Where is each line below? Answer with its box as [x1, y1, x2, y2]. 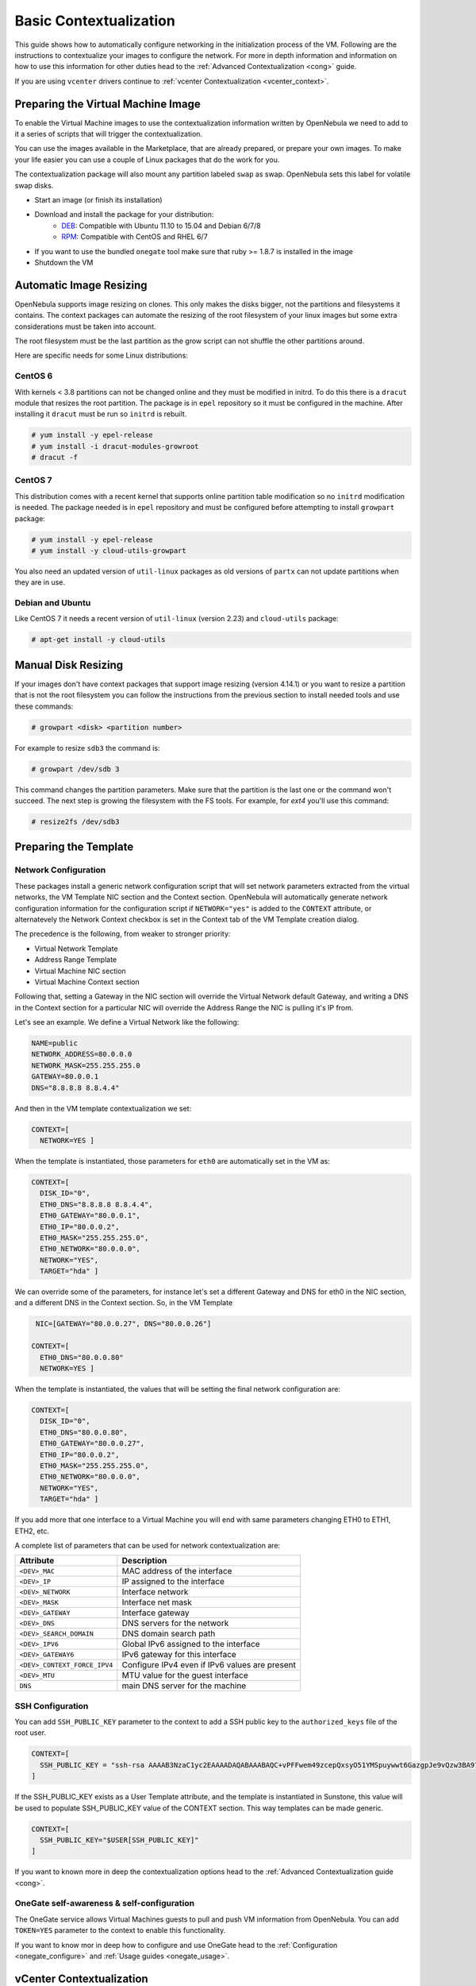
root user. [14, 1728, 47, 1737]
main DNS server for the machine [121, 1680, 247, 1691]
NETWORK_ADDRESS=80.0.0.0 [31, 1049, 132, 1059]
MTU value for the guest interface [121, 1670, 249, 1681]
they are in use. [14, 578, 66, 587]
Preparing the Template [14, 840, 134, 854]
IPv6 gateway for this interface [121, 1649, 237, 1660]
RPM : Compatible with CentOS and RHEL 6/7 [61, 232, 208, 241]
